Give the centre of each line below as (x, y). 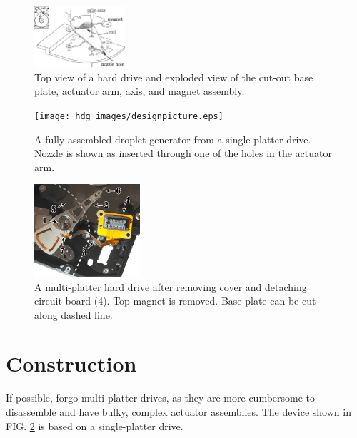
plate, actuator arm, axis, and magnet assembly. (140, 91)
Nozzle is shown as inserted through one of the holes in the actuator (183, 153)
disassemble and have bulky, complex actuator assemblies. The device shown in (178, 412)
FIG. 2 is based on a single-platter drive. (95, 426)
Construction (71, 363)
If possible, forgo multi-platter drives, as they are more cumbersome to (161, 398)
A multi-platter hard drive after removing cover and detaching (171, 286)
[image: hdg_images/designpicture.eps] (129, 116)
